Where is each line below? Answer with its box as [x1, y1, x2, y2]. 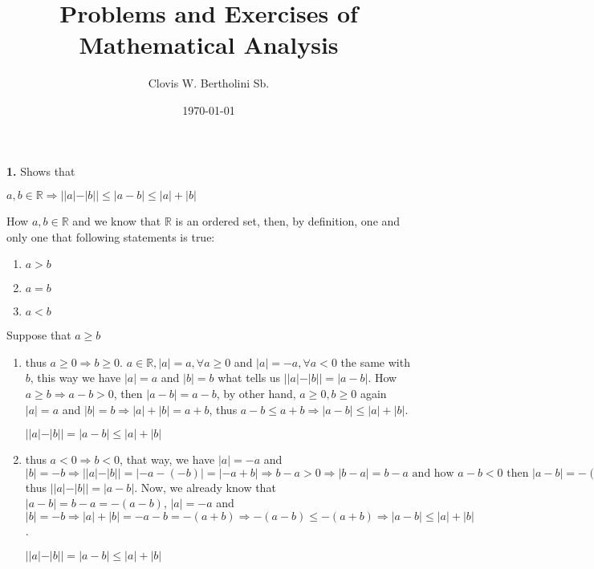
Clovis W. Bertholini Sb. [148, 75, 270, 91]
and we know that [72, 213, 161, 230]
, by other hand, [216, 385, 296, 402]
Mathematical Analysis [79, 28, 339, 61]
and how [412, 467, 454, 479]
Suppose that [6, 327, 71, 343]
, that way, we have [120, 451, 215, 468]
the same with [340, 353, 410, 370]
